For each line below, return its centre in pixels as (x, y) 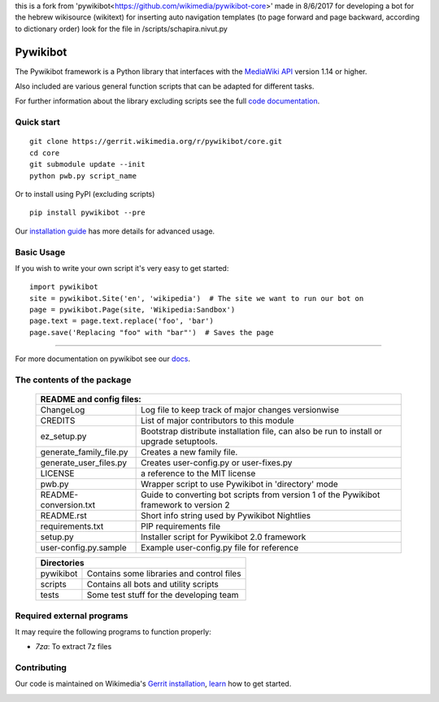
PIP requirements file (181, 526)
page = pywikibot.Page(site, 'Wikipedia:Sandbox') (133, 310)
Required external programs (72, 616)
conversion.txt (68, 505)
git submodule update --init (87, 164)
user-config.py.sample (83, 547)
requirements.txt (72, 526)
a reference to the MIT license (198, 473)
